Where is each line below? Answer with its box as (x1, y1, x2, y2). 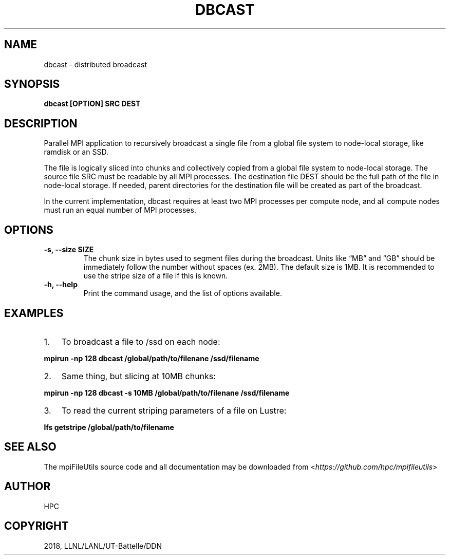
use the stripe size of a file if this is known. (83, 271, 228, 281)
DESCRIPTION (4, 117, 78, 130)
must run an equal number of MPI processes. (44, 206, 196, 215)
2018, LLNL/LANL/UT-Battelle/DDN (44, 541, 162, 550)
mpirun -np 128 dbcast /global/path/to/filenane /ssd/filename (44, 353, 259, 363)
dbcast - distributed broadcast (44, 60, 147, 69)
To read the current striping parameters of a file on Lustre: (61, 405, 287, 416)
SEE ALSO (4, 440, 57, 454)
